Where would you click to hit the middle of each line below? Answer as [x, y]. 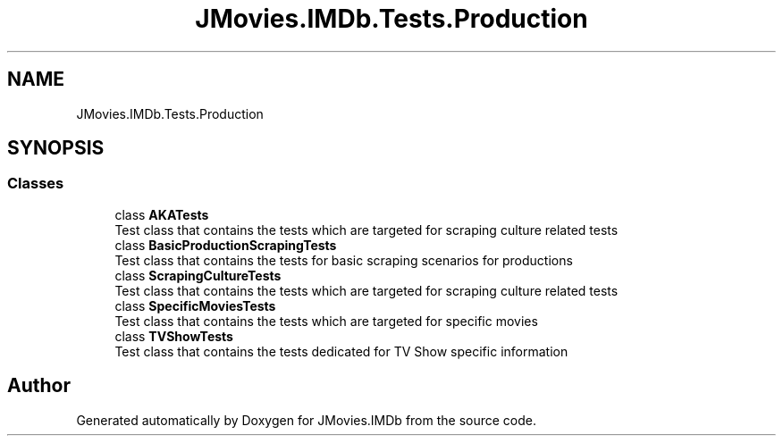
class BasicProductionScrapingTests [226, 245]
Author [39, 386]
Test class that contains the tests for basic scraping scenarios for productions [344, 260]
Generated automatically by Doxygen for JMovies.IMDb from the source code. [307, 420]
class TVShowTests [174, 336]
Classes [36, 184]
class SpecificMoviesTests [195, 305]
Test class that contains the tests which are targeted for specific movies [326, 321]
